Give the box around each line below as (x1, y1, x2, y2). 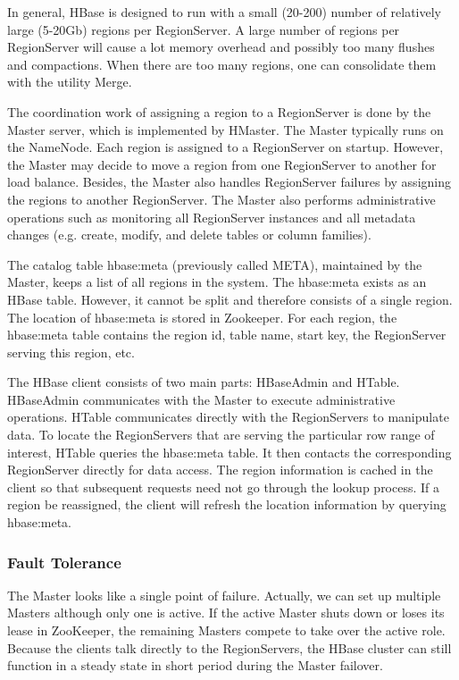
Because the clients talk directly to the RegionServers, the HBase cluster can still (7, 638, 452, 657)
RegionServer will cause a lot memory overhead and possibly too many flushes (7, 38, 435, 56)
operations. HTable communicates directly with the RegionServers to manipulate (7, 407, 449, 426)
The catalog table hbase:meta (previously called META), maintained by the (7, 255, 422, 273)
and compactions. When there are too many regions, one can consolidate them (7, 55, 437, 73)
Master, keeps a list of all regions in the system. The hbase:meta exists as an (7, 273, 427, 291)
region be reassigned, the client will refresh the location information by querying (7, 495, 446, 514)
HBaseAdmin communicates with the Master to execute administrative (7, 390, 396, 408)
